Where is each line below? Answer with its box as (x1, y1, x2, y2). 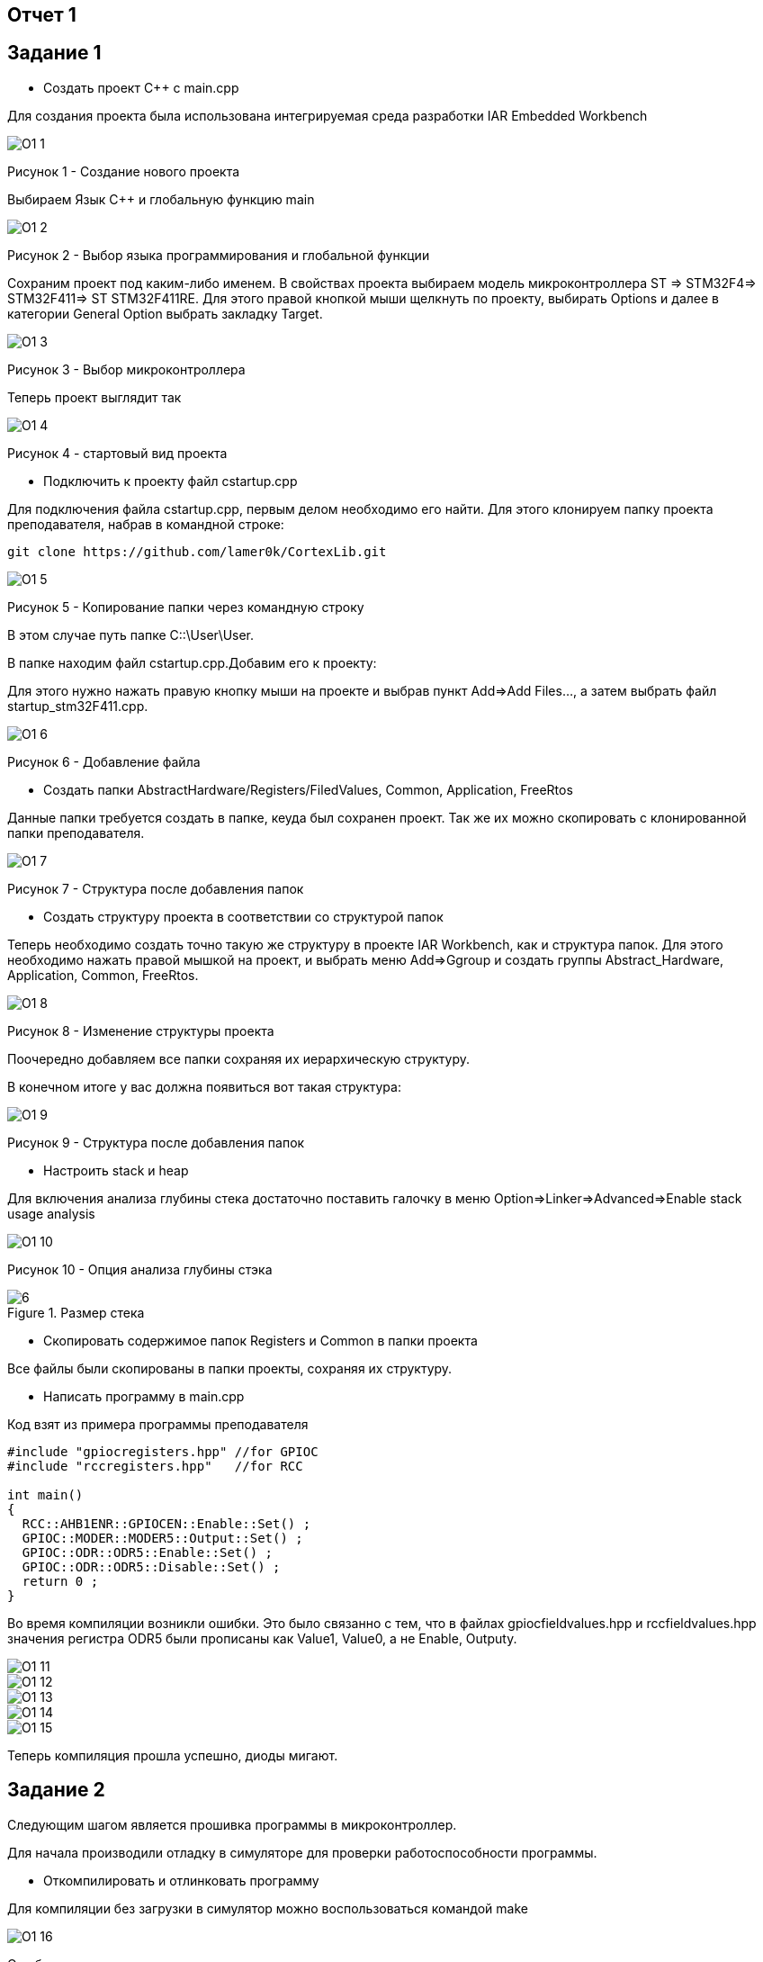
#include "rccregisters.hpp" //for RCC (7, 1458, 303, 1473)
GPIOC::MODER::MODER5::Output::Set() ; (22, 1530, 303, 1545)
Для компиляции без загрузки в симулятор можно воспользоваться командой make (7, 1900, 528, 1916)
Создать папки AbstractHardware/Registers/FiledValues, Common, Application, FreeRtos (43, 781, 573, 797)
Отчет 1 (7, 4, 76, 26)
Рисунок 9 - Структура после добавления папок (7, 1134, 305, 1150)
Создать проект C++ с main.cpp (43, 79, 239, 95)
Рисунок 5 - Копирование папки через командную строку (7, 598, 364, 615)
